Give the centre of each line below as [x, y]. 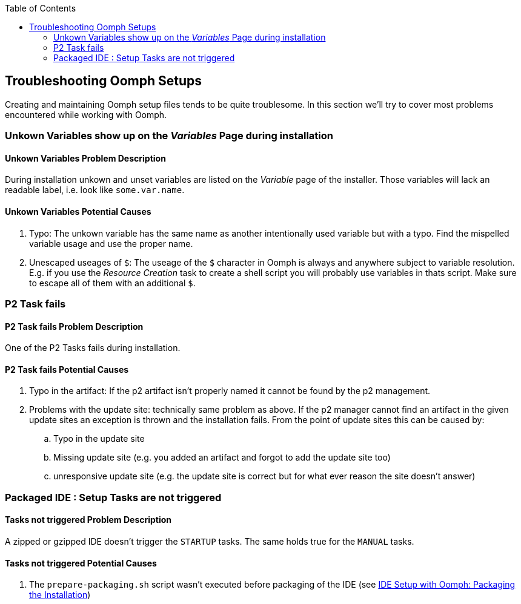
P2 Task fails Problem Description [74, 326]
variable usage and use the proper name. [111, 243]
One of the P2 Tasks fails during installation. [93, 348]
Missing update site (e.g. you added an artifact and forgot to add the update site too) [222, 458]
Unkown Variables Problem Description [85, 158]
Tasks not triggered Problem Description [88, 520]
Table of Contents [41, 8]
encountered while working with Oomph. [86, 114]
